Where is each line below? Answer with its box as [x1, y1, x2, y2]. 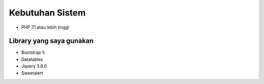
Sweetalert [21, 70, 44, 76]
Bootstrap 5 [21, 50, 45, 55]
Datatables [21, 56, 44, 62]
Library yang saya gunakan [9, 37, 94, 45]
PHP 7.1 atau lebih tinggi [21, 24, 69, 30]
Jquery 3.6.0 [21, 63, 47, 69]
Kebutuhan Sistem [9, 7, 86, 18]
